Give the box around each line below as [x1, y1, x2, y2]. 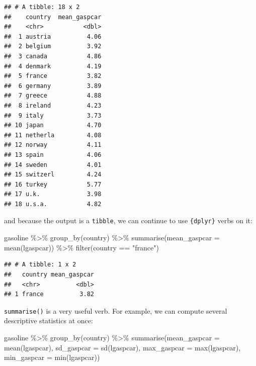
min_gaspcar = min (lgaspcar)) [4, 352, 100, 362]
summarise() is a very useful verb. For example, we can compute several [4, 305, 227, 316]
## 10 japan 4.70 [4, 122, 102, 129]
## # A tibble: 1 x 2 [4, 261, 76, 268]
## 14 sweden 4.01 [4, 161, 102, 168]
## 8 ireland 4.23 [4, 102, 102, 109]
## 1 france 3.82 [4, 291, 94, 298]
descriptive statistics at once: [4, 315, 93, 326]
